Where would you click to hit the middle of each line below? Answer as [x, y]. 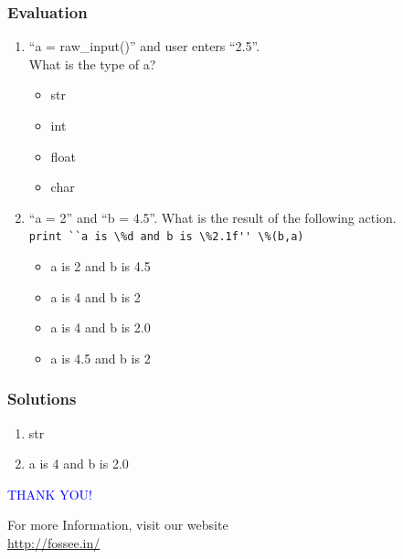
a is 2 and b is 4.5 [101, 266]
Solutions [42, 399]
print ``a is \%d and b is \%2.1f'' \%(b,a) [166, 237]
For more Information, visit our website [118, 525]
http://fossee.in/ [54, 543]
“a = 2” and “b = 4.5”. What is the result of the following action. [212, 217]
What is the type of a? [92, 63]
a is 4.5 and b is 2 [101, 358]
